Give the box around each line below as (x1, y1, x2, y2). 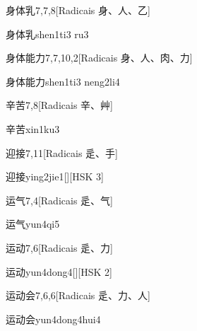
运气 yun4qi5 (6, 216, 60, 231)
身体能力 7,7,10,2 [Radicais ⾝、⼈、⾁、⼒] (6, 50, 193, 65)
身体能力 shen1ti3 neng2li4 (6, 74, 120, 88)
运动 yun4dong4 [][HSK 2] (6, 264, 112, 279)
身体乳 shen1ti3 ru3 (6, 26, 89, 41)
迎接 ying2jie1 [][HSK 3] (6, 169, 104, 184)
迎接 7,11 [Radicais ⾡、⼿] (6, 145, 118, 160)
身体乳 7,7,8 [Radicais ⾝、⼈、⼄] (6, 3, 150, 17)
